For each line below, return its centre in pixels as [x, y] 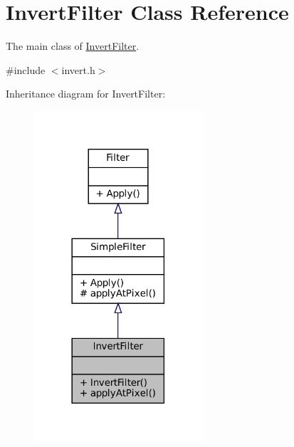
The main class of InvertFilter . [73, 46]
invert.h [78, 69]
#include [26, 69]
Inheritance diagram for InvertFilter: [86, 94]
